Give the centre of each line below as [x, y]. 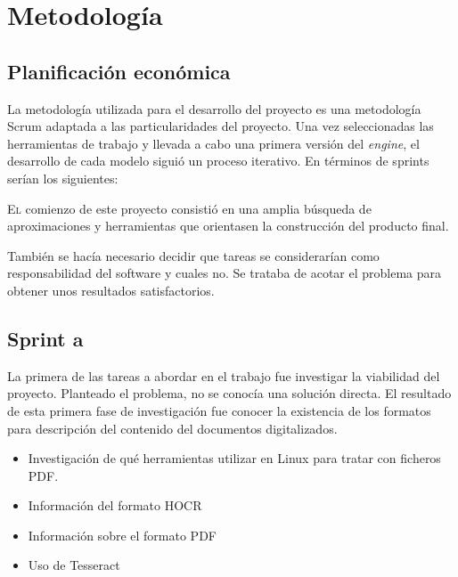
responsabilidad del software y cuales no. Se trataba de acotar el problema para [225, 273]
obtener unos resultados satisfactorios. [111, 290]
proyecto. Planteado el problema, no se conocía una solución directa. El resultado [229, 393]
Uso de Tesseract [74, 565]
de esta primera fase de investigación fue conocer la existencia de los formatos [219, 410]
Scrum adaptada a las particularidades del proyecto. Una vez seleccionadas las [221, 126]
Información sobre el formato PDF [122, 535]
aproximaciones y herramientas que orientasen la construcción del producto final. [228, 226]
